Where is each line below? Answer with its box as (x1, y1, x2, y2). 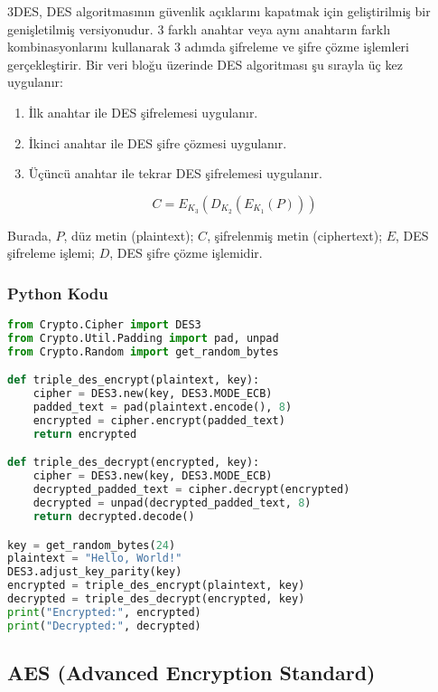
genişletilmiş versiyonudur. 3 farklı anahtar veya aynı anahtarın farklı (7, 19, 391, 38)
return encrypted (33, 427, 137, 441)
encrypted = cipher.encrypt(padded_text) (33, 414, 285, 428)
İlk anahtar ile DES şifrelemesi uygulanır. (28, 102, 258, 121)
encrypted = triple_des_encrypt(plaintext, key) (7, 579, 305, 592)
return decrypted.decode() (33, 509, 195, 523)
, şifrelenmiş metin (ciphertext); (207, 225, 383, 244)
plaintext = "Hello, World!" (7, 552, 182, 565)
